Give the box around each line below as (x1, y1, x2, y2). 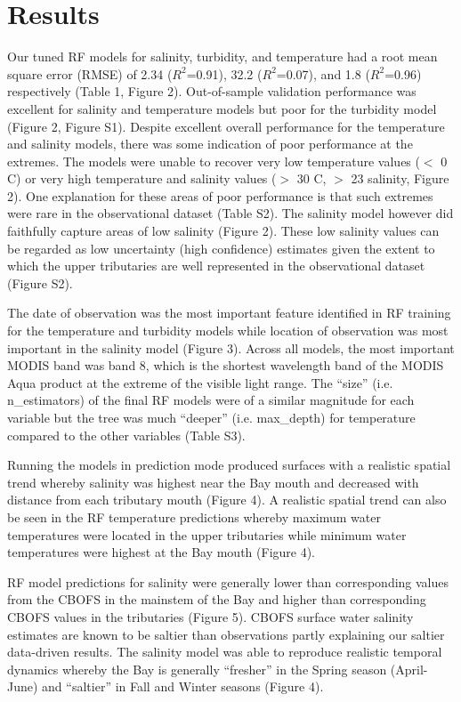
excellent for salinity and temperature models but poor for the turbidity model (7, 99, 437, 117)
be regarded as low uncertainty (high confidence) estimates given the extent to (7, 238, 435, 257)
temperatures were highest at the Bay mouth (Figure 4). (7, 543, 316, 561)
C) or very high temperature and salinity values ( (7, 169, 277, 188)
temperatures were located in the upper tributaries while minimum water (7, 525, 407, 544)
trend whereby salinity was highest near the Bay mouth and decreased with (7, 472, 419, 491)
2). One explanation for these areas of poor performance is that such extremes (7, 186, 433, 205)
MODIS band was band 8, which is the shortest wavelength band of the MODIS (7, 356, 444, 375)
